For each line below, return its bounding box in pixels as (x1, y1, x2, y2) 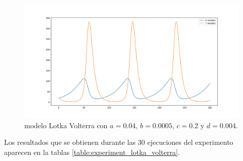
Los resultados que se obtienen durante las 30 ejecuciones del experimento (4, 137, 233, 147)
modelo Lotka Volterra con (24, 120, 108, 130)
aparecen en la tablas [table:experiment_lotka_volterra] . (4, 146, 180, 157)
